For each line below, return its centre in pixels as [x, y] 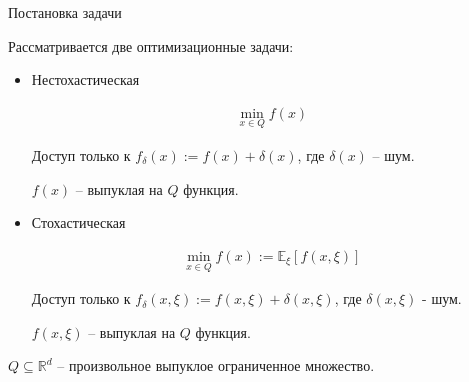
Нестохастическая [85, 79]
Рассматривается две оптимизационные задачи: [151, 45]
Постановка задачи [65, 12]
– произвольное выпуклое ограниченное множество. [216, 365]
